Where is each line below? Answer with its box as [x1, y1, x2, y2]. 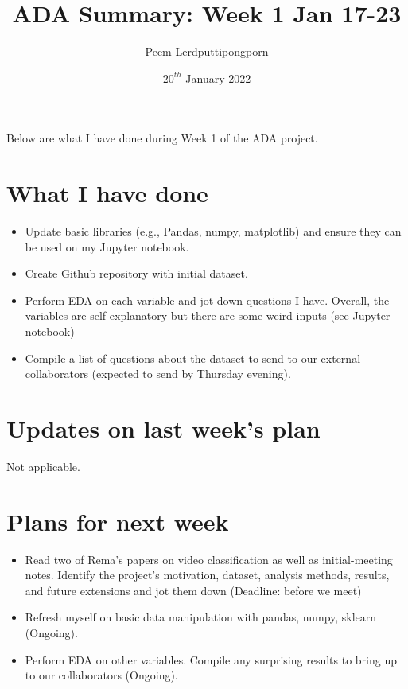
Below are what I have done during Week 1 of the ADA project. [6, 130, 318, 146]
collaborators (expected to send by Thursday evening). [25, 365, 291, 382]
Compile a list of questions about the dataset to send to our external [25, 349, 361, 366]
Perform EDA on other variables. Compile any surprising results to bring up [25, 651, 398, 668]
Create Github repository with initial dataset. [25, 265, 248, 282]
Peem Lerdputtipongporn [145, 43, 269, 60]
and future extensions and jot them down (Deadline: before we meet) [25, 582, 362, 598]
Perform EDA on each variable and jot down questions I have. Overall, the [25, 291, 390, 308]
